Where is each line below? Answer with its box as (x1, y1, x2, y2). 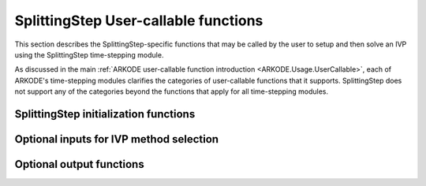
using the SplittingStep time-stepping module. (14, 50, 164, 59)
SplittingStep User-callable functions (14, 12, 263, 29)
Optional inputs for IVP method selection (14, 132, 219, 146)
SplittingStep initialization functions (14, 107, 196, 121)
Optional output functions (14, 158, 145, 171)
